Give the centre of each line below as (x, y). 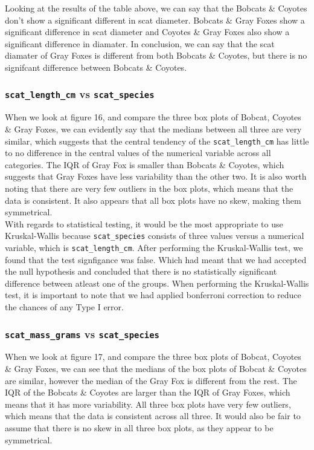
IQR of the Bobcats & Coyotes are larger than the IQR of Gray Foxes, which (148, 392)
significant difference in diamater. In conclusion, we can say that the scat (140, 43)
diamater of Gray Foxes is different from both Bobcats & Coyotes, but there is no (156, 55)
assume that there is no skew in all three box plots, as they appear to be (139, 427)
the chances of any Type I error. (64, 307)
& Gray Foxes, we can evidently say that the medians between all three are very (153, 129)
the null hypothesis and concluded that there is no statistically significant (141, 271)
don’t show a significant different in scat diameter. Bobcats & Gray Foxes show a (155, 20)
